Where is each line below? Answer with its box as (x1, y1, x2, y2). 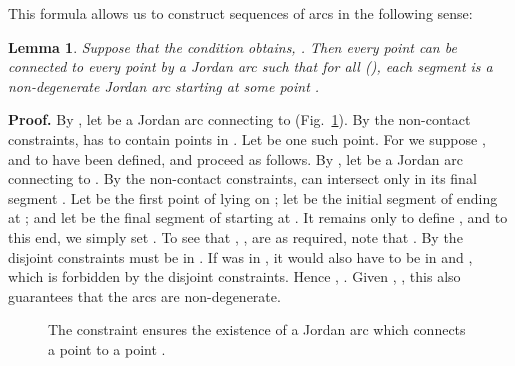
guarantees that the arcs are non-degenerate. (8, 285, 281, 306)
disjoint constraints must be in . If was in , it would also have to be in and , (8, 246, 473, 267)
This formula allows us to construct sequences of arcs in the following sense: (8, 3, 473, 23)
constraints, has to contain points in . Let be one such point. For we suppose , (8, 128, 486, 149)
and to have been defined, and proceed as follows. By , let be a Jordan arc (8, 148, 463, 169)
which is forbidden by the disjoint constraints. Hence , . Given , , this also (8, 266, 461, 287)
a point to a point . (48, 338, 166, 359)
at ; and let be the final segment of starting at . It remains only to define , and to (8, 207, 508, 228)
